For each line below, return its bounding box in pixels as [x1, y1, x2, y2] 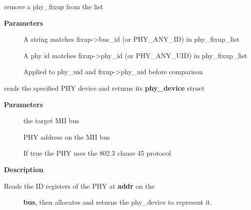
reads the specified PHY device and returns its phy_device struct [4, 82, 205, 93]
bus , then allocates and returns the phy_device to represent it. [23, 197, 212, 207]
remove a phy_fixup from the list [4, 1, 103, 11]
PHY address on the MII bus [23, 131, 110, 142]
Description [4, 164, 44, 174]
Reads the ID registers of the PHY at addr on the [4, 180, 155, 191]
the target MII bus [23, 115, 79, 126]
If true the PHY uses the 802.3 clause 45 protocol [23, 148, 171, 158]
